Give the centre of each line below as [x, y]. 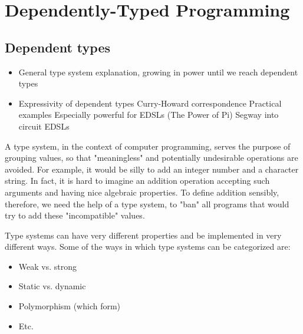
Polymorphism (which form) [70, 306]
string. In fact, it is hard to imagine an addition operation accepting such [137, 181]
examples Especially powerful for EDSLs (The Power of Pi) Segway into [149, 115]
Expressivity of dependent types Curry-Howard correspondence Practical [150, 103]
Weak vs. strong [47, 266]
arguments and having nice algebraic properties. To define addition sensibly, [142, 192]
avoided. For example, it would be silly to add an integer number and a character [152, 169]
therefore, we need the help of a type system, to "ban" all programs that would [147, 204]
